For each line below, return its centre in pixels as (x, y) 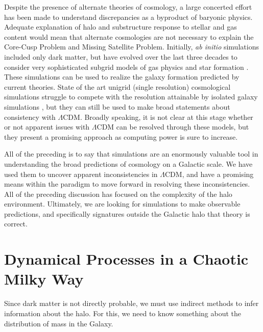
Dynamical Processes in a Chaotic (126, 259)
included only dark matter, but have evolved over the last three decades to (121, 56)
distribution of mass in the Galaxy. (59, 323)
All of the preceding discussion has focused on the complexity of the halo (118, 194)
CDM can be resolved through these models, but (173, 127)
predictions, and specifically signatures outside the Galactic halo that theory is (127, 213)
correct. (16, 224)
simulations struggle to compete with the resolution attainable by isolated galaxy (131, 97)
